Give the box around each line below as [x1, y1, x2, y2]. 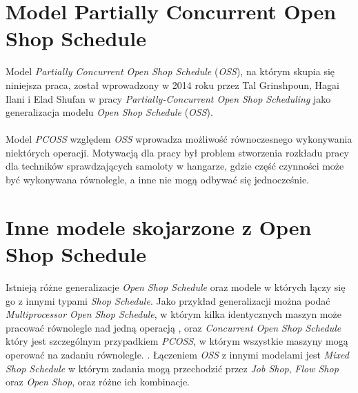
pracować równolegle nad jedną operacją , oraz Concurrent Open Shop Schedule [6, 320, 341, 334]
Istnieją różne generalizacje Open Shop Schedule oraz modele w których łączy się [6, 279, 346, 294]
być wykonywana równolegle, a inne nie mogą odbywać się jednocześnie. [6, 172, 309, 187]
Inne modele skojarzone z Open [6, 212, 312, 241]
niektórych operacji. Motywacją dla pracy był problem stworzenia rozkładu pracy [6, 145, 349, 159]
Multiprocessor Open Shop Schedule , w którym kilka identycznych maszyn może [6, 307, 341, 321]
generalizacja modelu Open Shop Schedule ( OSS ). [6, 105, 213, 119]
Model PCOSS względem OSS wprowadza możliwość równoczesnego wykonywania [6, 132, 352, 146]
